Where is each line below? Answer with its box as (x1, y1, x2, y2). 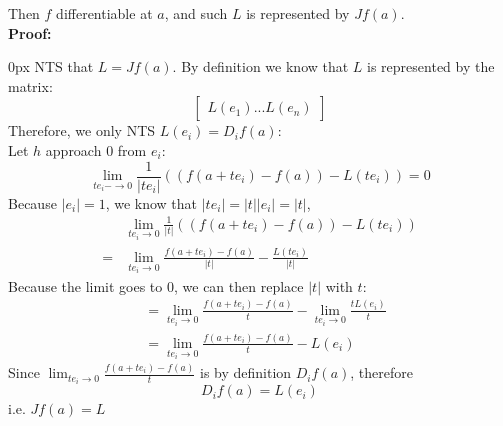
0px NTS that (8, 56, 94, 77)
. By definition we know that (172, 56, 349, 77)
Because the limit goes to (8, 275, 163, 296)
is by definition (199, 362, 292, 383)
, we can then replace (173, 275, 304, 296)
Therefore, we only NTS (8, 120, 156, 141)
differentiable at (56, 3, 153, 23)
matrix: (8, 75, 53, 96)
